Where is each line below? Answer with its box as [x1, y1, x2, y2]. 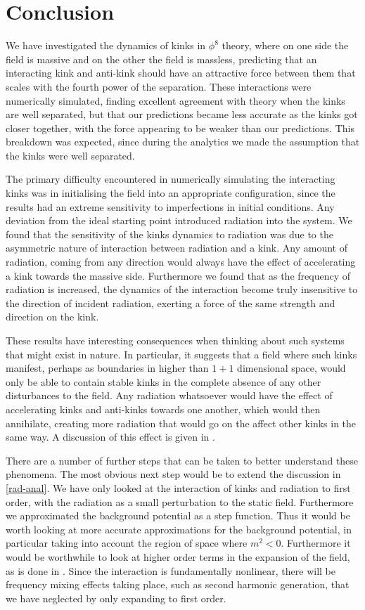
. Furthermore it [281, 536, 351, 550]
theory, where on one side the [222, 38, 349, 53]
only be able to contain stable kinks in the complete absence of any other [6, 374, 321, 389]
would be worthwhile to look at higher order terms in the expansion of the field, [6, 549, 350, 564]
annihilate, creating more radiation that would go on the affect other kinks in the [6, 415, 357, 430]
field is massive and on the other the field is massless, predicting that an [6, 51, 317, 66]
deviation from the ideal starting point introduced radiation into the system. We [6, 213, 352, 228]
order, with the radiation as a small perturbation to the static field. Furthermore [6, 494, 354, 509]
